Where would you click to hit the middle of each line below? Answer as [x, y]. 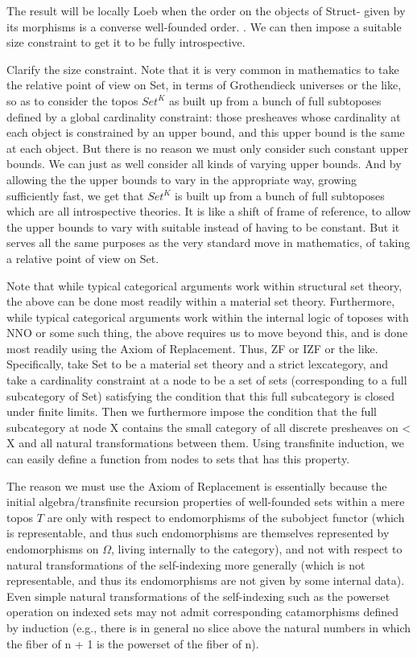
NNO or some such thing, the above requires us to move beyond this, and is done [207, 333]
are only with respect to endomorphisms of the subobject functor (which [226, 517]
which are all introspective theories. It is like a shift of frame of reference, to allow [209, 211]
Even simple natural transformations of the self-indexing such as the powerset [198, 596]
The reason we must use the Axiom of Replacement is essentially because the [197, 485]
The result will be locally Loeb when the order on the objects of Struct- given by [206, 10]
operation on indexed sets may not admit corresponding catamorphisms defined [203, 612]
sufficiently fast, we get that [75, 195]
